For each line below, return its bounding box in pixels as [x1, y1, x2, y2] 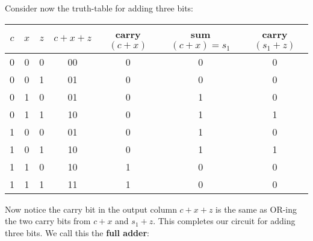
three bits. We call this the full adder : [5, 226, 149, 239]
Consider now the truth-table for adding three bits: [5, 2, 194, 14]
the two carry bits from [5, 214, 91, 227]
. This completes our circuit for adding [153, 214, 296, 227]
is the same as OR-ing [215, 202, 297, 215]
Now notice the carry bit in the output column [5, 202, 177, 215]
